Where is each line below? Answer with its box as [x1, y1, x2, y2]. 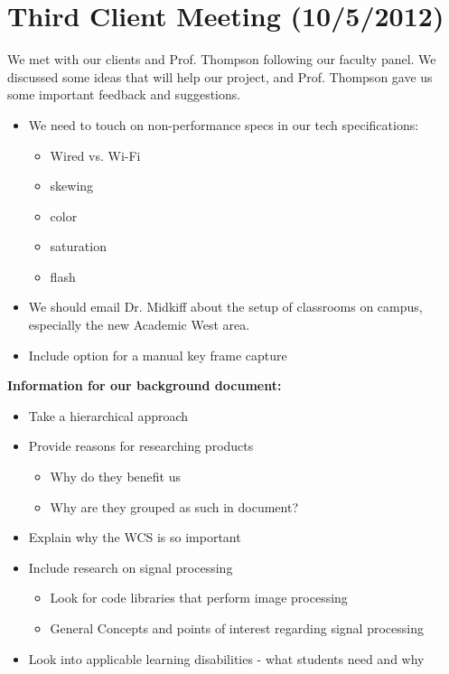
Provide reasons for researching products [28, 436, 254, 455]
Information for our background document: [7, 376, 282, 395]
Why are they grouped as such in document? [50, 497, 298, 516]
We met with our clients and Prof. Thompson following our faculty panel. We [7, 50, 436, 69]
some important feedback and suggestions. [7, 85, 241, 104]
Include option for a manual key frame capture [28, 345, 287, 364]
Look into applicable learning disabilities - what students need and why [28, 649, 425, 668]
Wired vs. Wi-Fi [50, 145, 141, 164]
